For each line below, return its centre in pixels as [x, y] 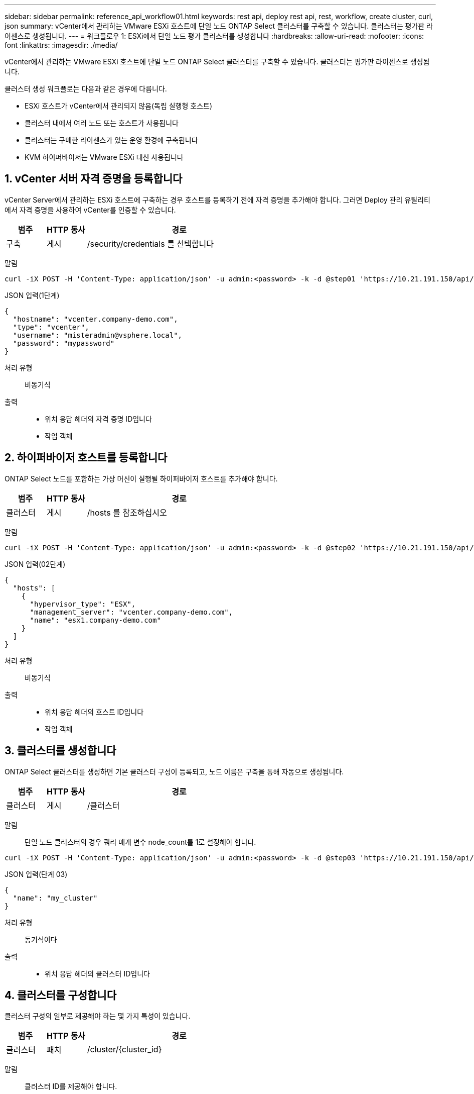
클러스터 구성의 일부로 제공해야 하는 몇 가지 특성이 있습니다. [98, 1016]
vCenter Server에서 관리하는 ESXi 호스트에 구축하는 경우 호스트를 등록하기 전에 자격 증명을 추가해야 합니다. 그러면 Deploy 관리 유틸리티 [217, 200]
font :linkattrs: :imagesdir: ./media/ [61, 45]
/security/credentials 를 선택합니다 [150, 243]
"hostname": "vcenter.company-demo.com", [95, 319]
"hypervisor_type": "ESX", [83, 604]
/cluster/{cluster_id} [124, 1050]
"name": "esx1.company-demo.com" [95, 620]
